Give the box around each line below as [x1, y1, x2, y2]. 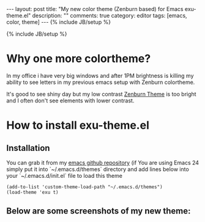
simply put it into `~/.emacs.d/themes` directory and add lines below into [6, 165, 190, 173]
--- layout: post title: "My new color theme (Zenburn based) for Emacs [6, 6, 184, 12]
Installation [6, 143, 50, 153]
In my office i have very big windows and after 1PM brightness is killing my [6, 72, 194, 79]
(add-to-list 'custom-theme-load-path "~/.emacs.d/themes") [6, 183, 163, 190]
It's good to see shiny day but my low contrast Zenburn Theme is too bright [6, 90, 197, 98]
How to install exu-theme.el [6, 118, 150, 132]
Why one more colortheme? [6, 52, 151, 66]
